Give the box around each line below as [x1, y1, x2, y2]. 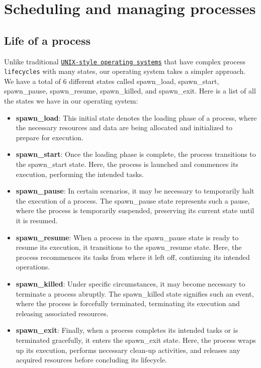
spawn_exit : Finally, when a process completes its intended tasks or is [16, 325, 238, 335]
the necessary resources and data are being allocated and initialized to [16, 122, 232, 133]
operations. [16, 261, 50, 272]
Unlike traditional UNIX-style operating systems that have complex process [4, 56, 245, 66]
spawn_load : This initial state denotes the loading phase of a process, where [16, 112, 257, 123]
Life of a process [4, 32, 91, 48]
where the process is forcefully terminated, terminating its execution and [16, 298, 240, 309]
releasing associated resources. [16, 308, 109, 318]
